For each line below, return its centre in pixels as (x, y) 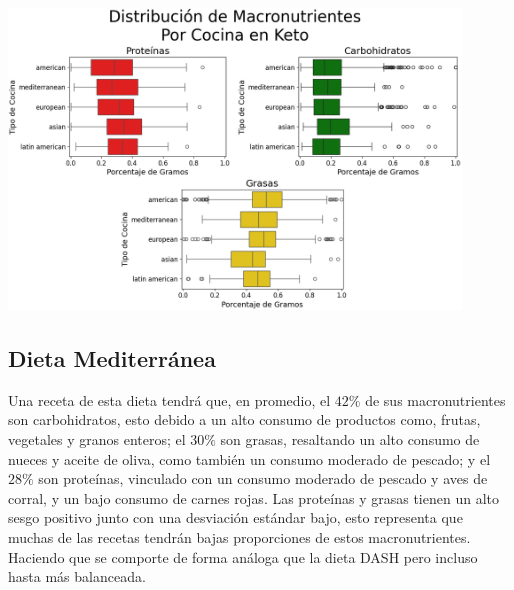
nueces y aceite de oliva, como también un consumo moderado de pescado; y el (249, 458)
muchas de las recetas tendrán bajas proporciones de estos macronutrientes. (239, 537)
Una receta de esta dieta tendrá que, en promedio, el (169, 399)
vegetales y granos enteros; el (97, 439)
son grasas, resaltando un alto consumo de (350, 439)
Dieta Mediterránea (112, 358)
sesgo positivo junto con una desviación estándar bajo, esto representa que (235, 517)
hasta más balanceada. (77, 576)
